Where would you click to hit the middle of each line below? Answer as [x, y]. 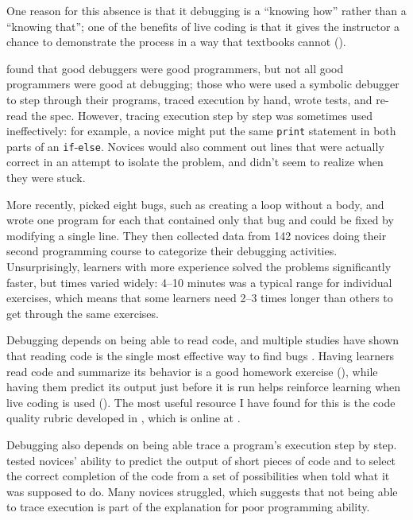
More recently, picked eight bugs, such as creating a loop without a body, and [195, 204]
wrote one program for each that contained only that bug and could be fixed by [200, 220]
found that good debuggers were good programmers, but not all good [175, 68]
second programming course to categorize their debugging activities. [172, 251]
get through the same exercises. [83, 313]
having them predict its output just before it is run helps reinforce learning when [204, 387]
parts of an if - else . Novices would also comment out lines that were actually [195, 146]
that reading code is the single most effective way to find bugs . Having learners [201, 355]
